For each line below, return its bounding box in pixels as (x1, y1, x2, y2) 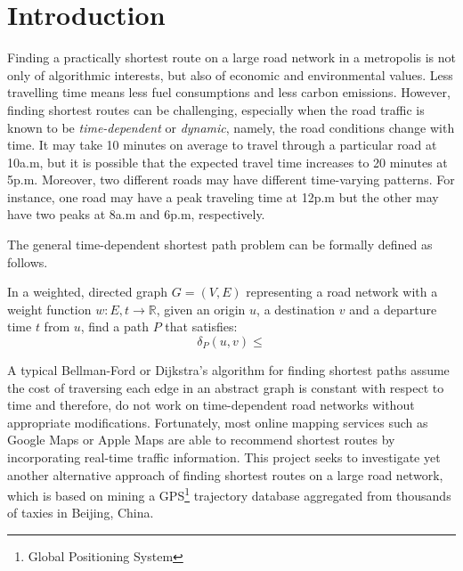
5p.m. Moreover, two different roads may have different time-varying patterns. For (7, 170, 455, 189)
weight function (7, 299, 92, 318)
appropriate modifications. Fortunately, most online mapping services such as (7, 412, 428, 431)
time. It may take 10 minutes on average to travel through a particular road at (7, 135, 437, 154)
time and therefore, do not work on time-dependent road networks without (7, 396, 415, 414)
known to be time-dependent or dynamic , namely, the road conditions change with (7, 118, 455, 136)
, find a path (80, 317, 149, 336)
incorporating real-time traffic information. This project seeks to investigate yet (7, 448, 441, 466)
